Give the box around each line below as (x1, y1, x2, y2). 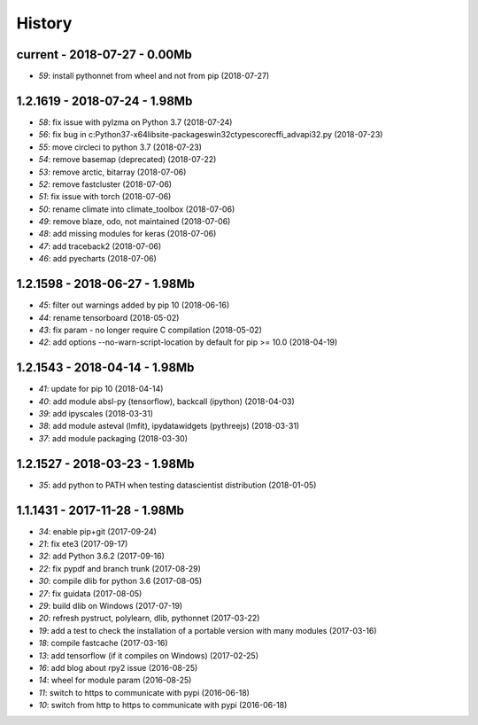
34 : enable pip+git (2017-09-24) (38, 526, 157, 536)
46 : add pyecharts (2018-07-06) (38, 253, 157, 264)
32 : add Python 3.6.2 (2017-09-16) (38, 550, 166, 562)
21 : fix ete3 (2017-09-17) (38, 539, 128, 550)
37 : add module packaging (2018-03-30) (38, 433, 188, 443)
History (16, 13, 73, 33)
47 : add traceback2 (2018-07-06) (38, 240, 162, 252)
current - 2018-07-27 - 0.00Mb (16, 47, 192, 62)
